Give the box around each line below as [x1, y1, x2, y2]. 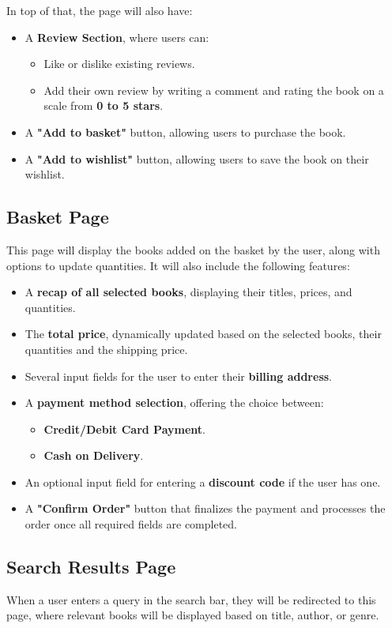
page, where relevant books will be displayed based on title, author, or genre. [6, 607, 379, 623]
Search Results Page [6, 555, 176, 579]
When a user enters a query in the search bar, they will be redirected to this [6, 591, 376, 607]
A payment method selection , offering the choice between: [24, 394, 324, 411]
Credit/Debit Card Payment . [43, 420, 206, 437]
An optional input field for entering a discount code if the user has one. [24, 473, 381, 490]
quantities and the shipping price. [24, 340, 188, 357]
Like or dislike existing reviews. [43, 55, 195, 72]
